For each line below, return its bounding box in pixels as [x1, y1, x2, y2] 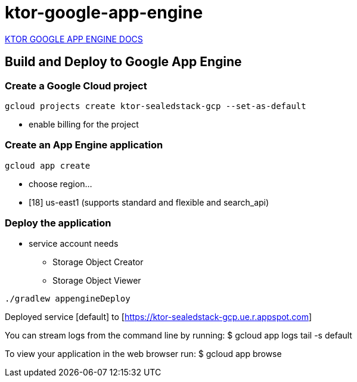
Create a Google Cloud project [5, 79, 147, 92]
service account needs [29, 238, 119, 249]
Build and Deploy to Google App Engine [5, 54, 242, 70]
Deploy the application [5, 217, 111, 229]
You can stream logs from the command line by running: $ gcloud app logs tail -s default [5, 330, 352, 341]
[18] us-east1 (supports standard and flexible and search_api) [29, 197, 269, 207]
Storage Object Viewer [52, 275, 141, 286]
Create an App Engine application [5, 139, 163, 151]
